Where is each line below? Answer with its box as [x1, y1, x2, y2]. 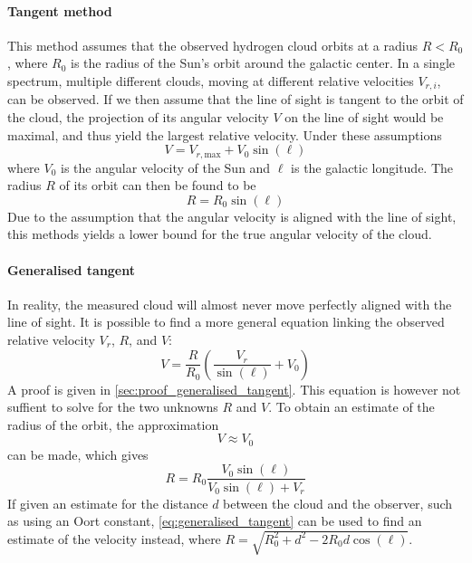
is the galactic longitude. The [291, 157, 454, 177]
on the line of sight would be [284, 108, 444, 127]
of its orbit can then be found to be [59, 176, 256, 195]
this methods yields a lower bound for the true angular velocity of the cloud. [7, 224, 432, 243]
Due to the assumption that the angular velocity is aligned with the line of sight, [7, 206, 457, 225]
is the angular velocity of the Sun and [61, 157, 271, 177]
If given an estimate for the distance [7, 493, 208, 512]
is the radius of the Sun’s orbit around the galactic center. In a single [71, 53, 455, 72]
